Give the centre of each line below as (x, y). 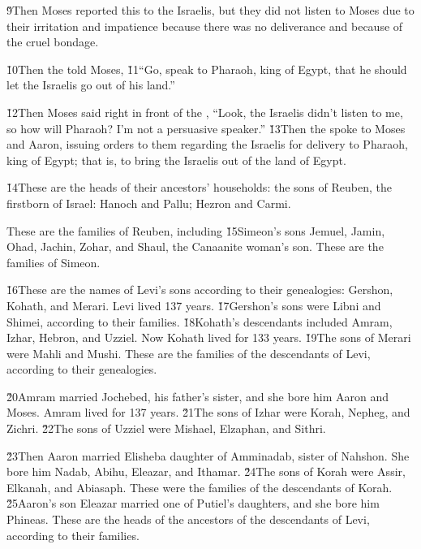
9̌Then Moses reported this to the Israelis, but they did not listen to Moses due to (210, 10)
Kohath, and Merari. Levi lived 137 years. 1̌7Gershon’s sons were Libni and (194, 305)
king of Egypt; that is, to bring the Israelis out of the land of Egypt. (176, 160)
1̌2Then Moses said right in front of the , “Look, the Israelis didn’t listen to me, (205, 112)
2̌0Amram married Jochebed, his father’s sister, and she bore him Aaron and (198, 396)
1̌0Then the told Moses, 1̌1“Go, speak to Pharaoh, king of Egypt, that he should (207, 69)
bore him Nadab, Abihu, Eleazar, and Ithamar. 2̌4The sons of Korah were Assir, (206, 471)
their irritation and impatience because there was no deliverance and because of (205, 26)
